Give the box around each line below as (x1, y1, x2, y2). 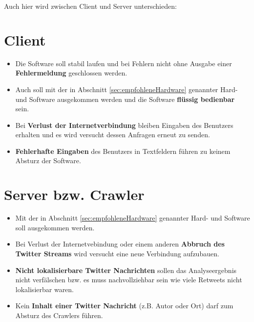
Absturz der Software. (15, 155, 81, 166)
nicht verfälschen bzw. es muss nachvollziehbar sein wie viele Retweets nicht (15, 274, 242, 285)
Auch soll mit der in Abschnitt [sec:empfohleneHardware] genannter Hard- (15, 84, 238, 94)
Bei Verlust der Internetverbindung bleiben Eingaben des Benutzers (15, 120, 233, 130)
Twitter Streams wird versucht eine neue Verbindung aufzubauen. (15, 248, 219, 258)
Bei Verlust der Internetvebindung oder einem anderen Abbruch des (15, 239, 225, 249)
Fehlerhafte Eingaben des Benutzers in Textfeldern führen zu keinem (15, 146, 231, 156)
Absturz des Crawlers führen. (15, 310, 103, 320)
